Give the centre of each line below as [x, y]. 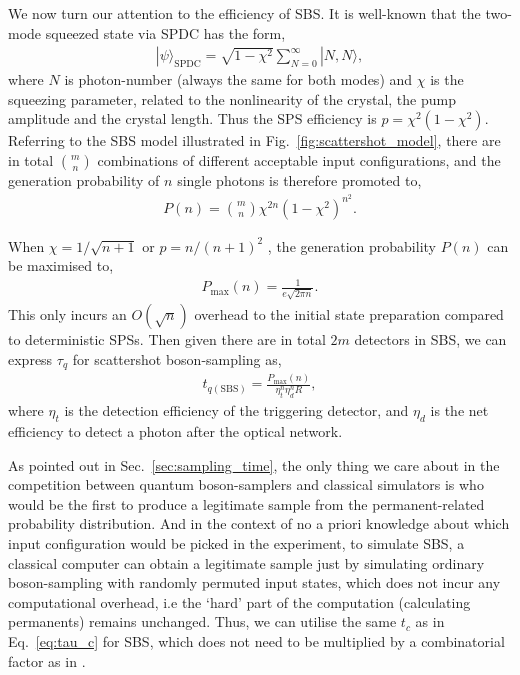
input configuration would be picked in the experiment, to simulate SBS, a [236, 543]
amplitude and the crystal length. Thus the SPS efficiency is [192, 118]
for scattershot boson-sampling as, [177, 358]
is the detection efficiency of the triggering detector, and [236, 410]
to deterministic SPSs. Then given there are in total [167, 339]
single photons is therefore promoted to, [299, 180]
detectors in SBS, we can [430, 339]
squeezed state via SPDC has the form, [165, 32]
